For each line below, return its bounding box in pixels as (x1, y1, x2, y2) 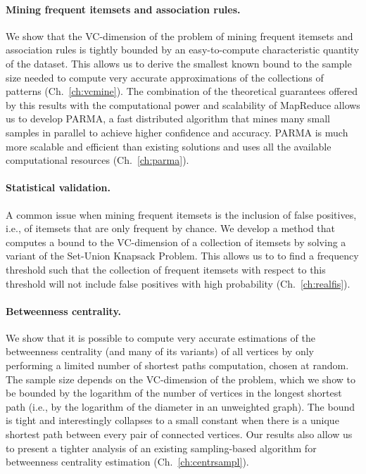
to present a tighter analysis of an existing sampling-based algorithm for (6, 440, 317, 455)
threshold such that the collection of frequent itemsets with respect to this (6, 262, 326, 276)
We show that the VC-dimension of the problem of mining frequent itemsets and (6, 28, 353, 43)
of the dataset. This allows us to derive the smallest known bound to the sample (6, 56, 352, 70)
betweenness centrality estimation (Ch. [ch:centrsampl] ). (6, 454, 249, 469)
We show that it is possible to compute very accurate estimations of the (6, 330, 315, 345)
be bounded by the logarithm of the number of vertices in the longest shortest (6, 385, 342, 400)
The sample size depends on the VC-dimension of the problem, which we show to (6, 371, 355, 386)
